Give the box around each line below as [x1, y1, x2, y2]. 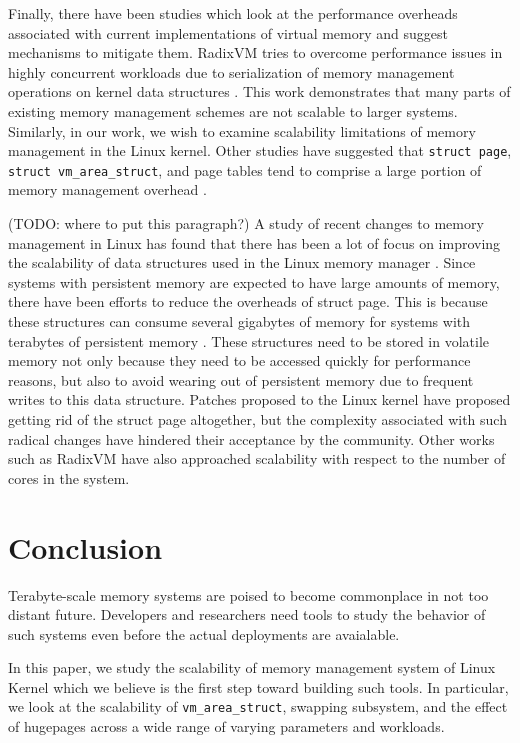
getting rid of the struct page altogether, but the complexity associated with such [8, 409, 507, 429]
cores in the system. [8, 467, 130, 488]
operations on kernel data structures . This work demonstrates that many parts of [8, 81, 511, 102]
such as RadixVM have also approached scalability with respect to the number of [8, 448, 506, 469]
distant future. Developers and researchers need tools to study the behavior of [8, 604, 486, 625]
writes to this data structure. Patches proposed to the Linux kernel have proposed [8, 389, 511, 410]
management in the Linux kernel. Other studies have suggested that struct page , [8, 140, 512, 161]
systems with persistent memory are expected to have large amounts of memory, [8, 271, 500, 292]
